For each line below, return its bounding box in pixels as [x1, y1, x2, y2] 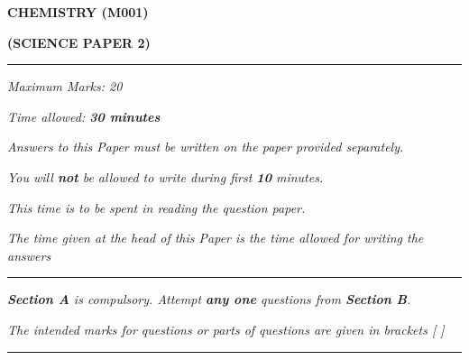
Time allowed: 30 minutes [7, 106, 161, 125]
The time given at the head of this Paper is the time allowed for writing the [7, 228, 424, 247]
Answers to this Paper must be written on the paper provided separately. [7, 137, 404, 156]
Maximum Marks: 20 [7, 77, 123, 96]
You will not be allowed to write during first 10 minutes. [7, 167, 324, 186]
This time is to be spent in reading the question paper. [7, 198, 306, 217]
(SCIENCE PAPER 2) [7, 32, 151, 51]
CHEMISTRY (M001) [7, 3, 149, 21]
